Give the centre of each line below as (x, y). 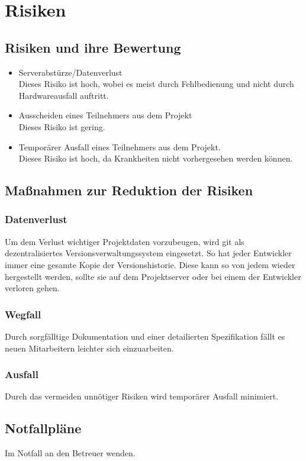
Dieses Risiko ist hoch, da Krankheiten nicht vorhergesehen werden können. (156, 158)
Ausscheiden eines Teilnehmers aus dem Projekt (105, 115)
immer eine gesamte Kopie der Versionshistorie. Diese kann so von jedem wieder (150, 264)
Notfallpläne (43, 428)
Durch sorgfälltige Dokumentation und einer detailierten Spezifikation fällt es (145, 336)
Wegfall (23, 314)
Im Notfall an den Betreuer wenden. (70, 453)
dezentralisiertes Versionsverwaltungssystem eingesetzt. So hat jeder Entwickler (148, 253)
